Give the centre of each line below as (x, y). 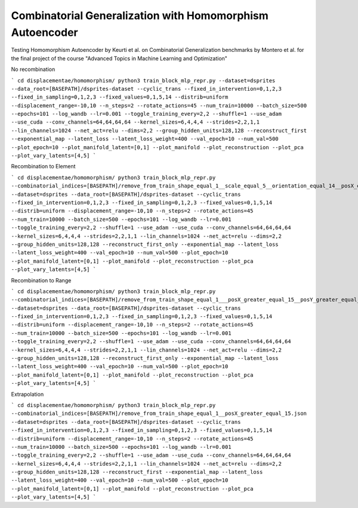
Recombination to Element (43, 167)
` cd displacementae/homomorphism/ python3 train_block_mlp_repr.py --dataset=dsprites (143, 80)
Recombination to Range (41, 280)
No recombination (33, 69)
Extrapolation (27, 394)
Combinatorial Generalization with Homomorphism (140, 16)
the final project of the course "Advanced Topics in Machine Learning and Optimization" (119, 58)
